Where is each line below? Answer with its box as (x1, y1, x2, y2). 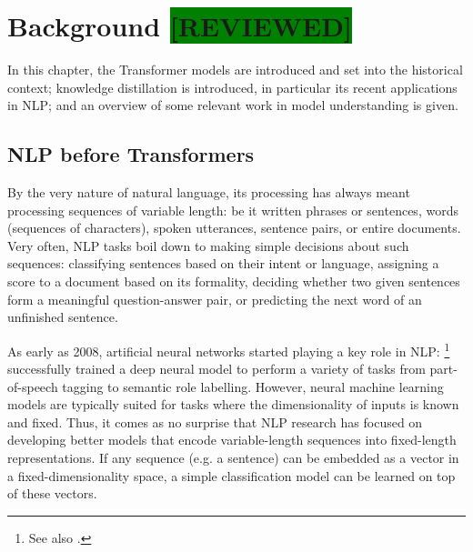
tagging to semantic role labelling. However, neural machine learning (62, 376, 444, 396)
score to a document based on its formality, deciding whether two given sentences (7, 272, 460, 291)
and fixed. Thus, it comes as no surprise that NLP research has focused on (7, 412, 423, 431)
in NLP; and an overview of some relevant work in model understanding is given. (7, 95, 458, 115)
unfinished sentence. (7, 307, 118, 326)
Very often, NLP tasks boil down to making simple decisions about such (7, 236, 409, 255)
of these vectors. (7, 484, 97, 503)
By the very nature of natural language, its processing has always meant (7, 183, 410, 202)
